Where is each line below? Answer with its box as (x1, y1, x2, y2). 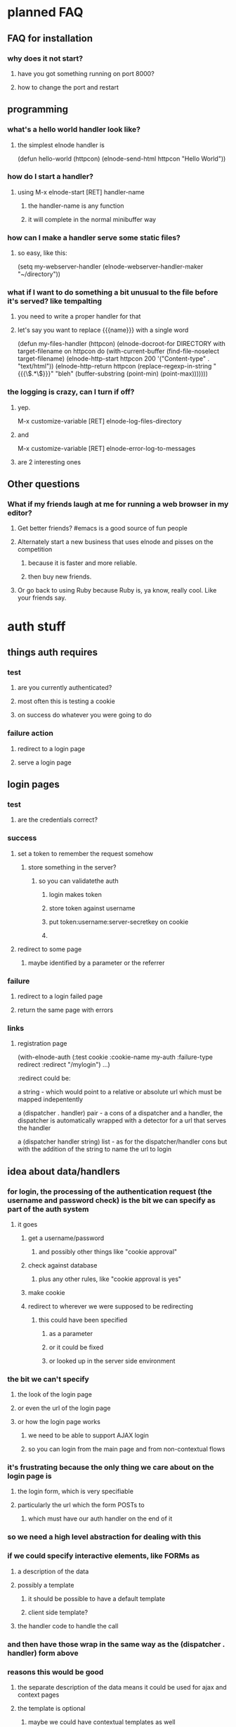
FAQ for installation (7, 32, 93, 44)
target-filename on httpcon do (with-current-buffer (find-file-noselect (17, 347, 220, 356)
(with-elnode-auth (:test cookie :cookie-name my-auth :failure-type (17, 1053, 213, 1061)
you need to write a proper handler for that (17, 312, 141, 321)
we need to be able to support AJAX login (27, 1431, 149, 1440)
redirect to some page (17, 945, 82, 953)
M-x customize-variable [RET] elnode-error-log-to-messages (17, 444, 196, 452)
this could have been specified (38, 1316, 128, 1324)
